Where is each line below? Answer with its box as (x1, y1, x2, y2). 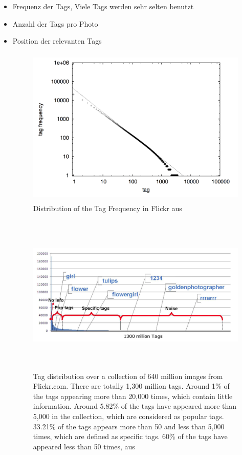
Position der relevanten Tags (12, 35, 102, 46)
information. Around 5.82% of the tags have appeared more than (33, 401, 237, 411)
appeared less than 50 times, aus (33, 441, 135, 451)
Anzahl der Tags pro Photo (12, 18, 98, 29)
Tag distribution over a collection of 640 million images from (33, 370, 223, 381)
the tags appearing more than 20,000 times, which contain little (33, 390, 233, 401)
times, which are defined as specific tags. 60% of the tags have (33, 431, 228, 442)
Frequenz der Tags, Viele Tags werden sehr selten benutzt (12, 1, 194, 11)
